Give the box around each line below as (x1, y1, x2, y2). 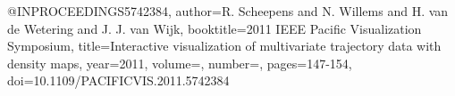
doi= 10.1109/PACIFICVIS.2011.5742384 (7, 71, 230, 90)
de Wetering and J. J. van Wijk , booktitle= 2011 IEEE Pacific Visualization (7, 19, 422, 37)
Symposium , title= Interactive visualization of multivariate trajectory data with (7, 36, 442, 55)
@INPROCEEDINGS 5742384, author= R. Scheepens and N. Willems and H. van (7, 2, 449, 20)
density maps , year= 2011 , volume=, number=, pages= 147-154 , (7, 53, 352, 72)
